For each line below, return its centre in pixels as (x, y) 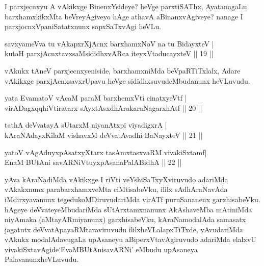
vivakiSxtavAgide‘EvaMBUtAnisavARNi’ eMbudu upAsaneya (101, 249)
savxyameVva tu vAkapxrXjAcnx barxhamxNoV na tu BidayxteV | (109, 43)
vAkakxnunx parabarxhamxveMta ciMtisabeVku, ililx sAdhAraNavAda (116, 189)
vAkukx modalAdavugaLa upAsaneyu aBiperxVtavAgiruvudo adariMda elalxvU (130, 239)
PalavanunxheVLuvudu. (42, 259)
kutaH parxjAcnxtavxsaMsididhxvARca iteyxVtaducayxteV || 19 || (109, 53)
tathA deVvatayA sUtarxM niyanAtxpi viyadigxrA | (86, 125)
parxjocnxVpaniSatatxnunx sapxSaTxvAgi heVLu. (83, 26)
